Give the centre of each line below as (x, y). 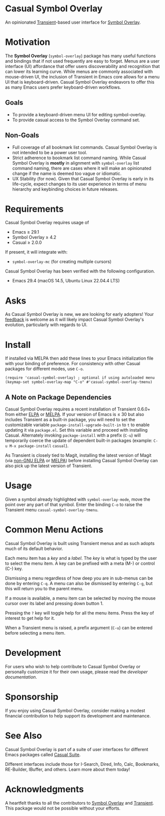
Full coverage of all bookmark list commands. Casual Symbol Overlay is (84, 147)
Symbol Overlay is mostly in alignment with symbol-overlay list (76, 163)
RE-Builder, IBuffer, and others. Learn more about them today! (68, 769)
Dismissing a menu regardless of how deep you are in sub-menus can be (79, 578)
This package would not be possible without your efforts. (63, 808)
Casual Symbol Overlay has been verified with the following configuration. (80, 271)
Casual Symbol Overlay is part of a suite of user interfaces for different (77, 749)
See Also (24, 736)
